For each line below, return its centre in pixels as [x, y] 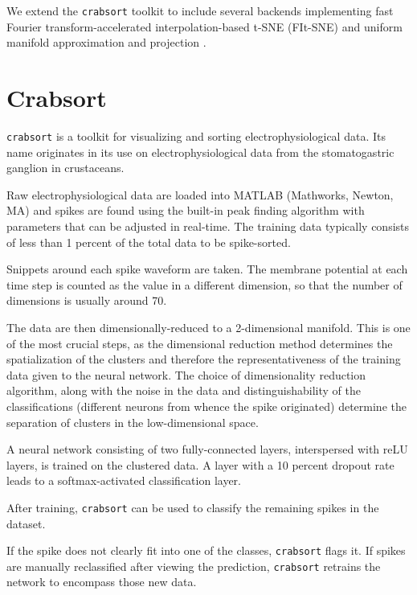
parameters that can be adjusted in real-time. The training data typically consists [208, 226]
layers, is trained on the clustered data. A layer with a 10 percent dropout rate [200, 464]
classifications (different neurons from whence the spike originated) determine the [206, 406]
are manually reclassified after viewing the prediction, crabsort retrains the [194, 566]
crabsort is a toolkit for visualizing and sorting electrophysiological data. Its [196, 135]
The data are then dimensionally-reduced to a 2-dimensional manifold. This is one [208, 327]
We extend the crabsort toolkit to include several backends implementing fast [200, 10]
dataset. [26, 523]
